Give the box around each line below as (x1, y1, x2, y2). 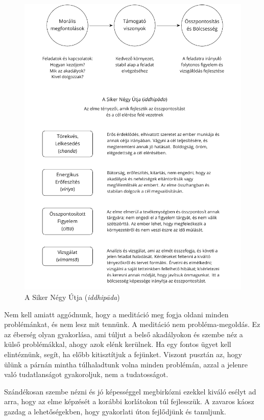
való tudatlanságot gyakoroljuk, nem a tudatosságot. (4, 369, 169, 380)
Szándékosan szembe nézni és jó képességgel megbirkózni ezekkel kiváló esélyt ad (4, 386, 256, 396)
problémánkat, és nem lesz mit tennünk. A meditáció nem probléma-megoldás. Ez (4, 319, 260, 330)
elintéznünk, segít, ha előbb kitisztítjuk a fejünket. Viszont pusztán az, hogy (4, 348, 242, 359)
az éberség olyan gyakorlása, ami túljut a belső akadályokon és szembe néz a (4, 329, 243, 339)
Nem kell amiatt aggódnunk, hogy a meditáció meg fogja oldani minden (4, 309, 229, 319)
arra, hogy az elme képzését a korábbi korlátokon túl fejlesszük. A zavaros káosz (4, 396, 254, 407)
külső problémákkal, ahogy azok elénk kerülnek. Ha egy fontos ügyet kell (4, 339, 231, 349)
